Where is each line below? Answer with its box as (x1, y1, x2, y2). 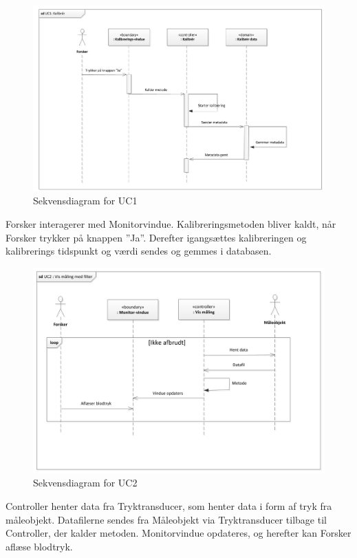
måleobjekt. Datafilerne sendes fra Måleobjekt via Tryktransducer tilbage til (6, 512, 327, 526)
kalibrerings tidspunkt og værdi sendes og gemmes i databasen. (6, 244, 272, 258)
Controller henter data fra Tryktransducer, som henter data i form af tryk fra (6, 498, 332, 513)
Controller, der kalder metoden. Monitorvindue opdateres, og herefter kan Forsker (6, 526, 351, 540)
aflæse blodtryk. (6, 539, 73, 553)
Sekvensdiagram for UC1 (33, 193, 138, 208)
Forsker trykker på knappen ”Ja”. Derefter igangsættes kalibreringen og (6, 230, 307, 244)
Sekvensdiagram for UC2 (33, 475, 138, 490)
